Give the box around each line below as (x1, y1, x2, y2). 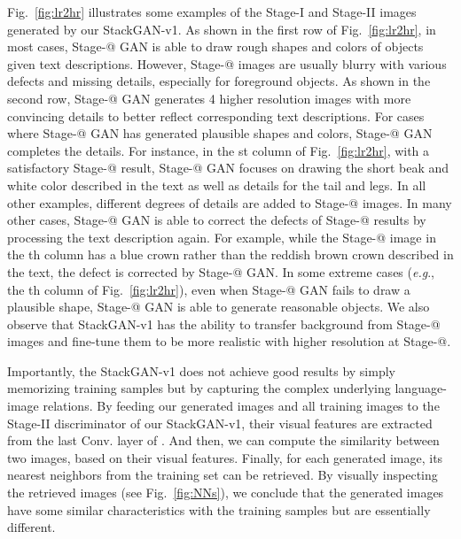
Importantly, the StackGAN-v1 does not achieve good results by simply (7, 361, 395, 380)
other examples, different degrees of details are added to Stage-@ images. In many (7, 193, 452, 212)
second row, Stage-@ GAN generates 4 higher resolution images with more (7, 89, 411, 107)
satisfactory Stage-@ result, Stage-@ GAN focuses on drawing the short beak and (7, 158, 449, 177)
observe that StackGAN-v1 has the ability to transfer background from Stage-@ (7, 314, 441, 333)
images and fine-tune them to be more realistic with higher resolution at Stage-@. (7, 332, 451, 350)
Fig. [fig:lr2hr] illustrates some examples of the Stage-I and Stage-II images (7, 3, 417, 20)
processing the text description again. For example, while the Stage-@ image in (7, 227, 436, 246)
